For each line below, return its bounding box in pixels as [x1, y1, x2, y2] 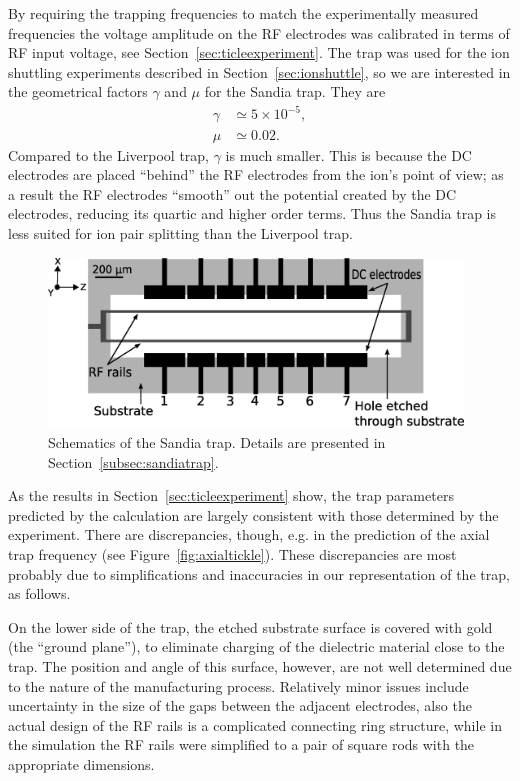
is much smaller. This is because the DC [225, 144, 472, 165]
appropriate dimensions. [8, 753, 155, 774]
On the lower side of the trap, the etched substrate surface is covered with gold [8, 616, 493, 637]
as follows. [8, 583, 71, 604]
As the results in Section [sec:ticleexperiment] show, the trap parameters [8, 485, 454, 506]
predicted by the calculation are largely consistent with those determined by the [8, 504, 499, 525]
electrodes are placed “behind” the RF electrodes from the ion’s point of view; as [8, 164, 504, 185]
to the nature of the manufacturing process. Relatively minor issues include [8, 675, 469, 696]
